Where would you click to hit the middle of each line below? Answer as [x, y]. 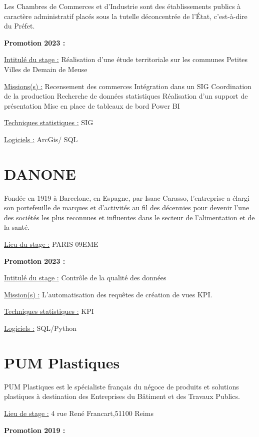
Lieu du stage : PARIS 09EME [51, 244]
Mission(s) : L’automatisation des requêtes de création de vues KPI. [108, 294]
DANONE [40, 173]
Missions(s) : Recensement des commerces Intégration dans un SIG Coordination [128, 86]
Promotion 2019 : [35, 430]
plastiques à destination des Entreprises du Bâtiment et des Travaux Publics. [122, 396]
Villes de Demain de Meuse [46, 69]
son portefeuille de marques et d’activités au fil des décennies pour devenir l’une [127, 207]
